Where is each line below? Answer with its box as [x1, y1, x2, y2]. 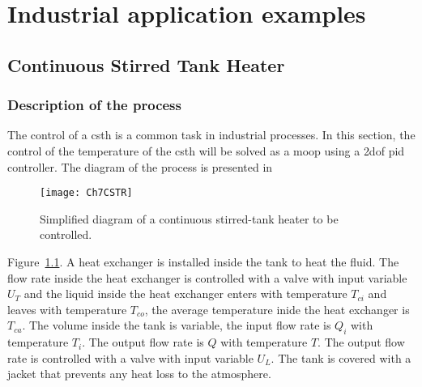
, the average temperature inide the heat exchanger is [144, 300, 410, 317]
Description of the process [7, 95, 181, 115]
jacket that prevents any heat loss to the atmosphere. [7, 365, 271, 382]
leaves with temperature [7, 300, 127, 317]
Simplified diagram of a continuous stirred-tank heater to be [40, 210, 339, 227]
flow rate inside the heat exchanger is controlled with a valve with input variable [7, 269, 407, 286]
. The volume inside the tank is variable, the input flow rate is [22, 317, 331, 334]
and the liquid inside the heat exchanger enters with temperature [23, 285, 347, 302]
